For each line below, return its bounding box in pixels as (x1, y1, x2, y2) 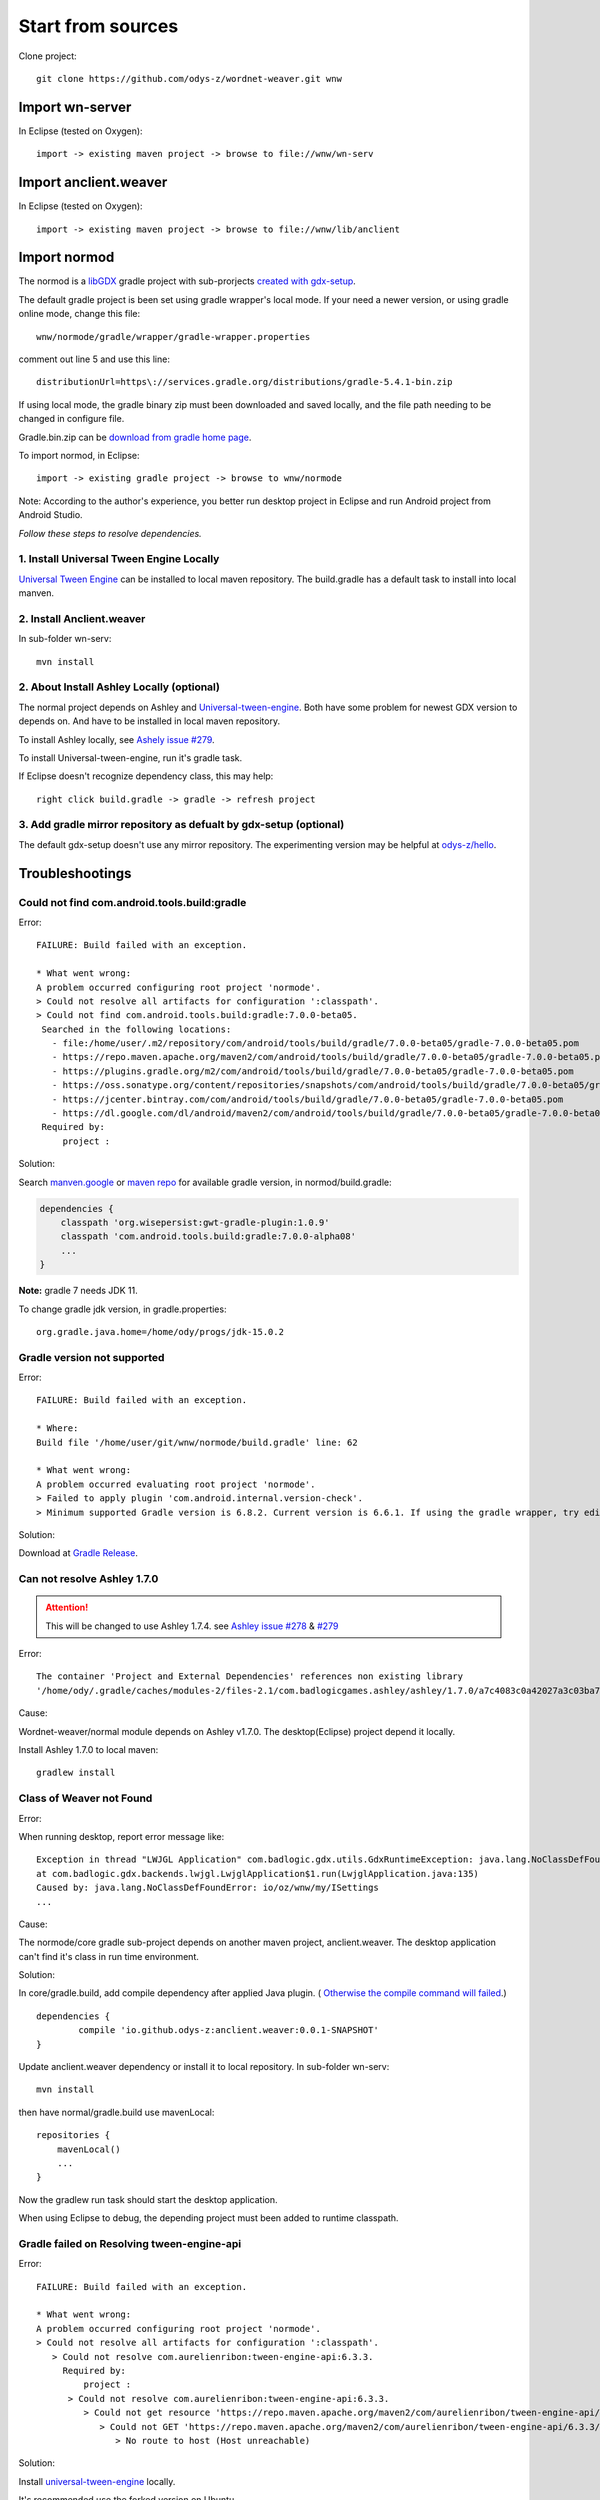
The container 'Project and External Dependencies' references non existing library (36, 1671, 464, 1682)
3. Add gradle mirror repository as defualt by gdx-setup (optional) (18, 818, 345, 832)
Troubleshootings (18, 865, 132, 882)
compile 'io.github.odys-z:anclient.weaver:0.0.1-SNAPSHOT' (78, 2025, 379, 2036)
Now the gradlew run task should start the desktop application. (18, 2193, 279, 2205)
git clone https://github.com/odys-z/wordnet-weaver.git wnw (36, 73, 342, 84)
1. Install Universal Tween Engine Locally (18, 552, 220, 566)
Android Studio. (18, 509, 84, 521)
